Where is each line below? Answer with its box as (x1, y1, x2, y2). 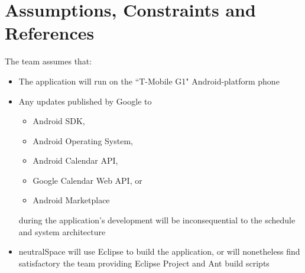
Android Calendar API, (33, 154, 118, 167)
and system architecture (18, 225, 106, 238)
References (5, 21, 95, 45)
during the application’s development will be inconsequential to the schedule (18, 214, 296, 226)
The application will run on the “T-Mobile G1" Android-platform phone (18, 74, 280, 87)
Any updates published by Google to (18, 95, 152, 107)
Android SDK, (33, 115, 85, 127)
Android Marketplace (33, 194, 110, 206)
